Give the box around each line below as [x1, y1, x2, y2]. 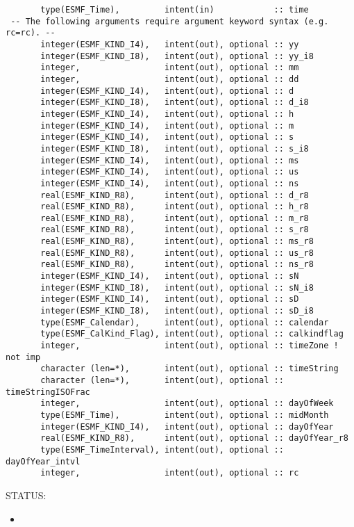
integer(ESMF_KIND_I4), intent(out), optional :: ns [40, 178, 299, 188]
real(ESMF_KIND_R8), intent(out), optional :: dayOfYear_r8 [40, 433, 348, 444]
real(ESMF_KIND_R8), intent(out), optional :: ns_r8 [40, 259, 314, 270]
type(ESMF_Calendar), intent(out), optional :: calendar [40, 317, 329, 327]
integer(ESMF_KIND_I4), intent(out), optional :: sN [40, 271, 299, 282]
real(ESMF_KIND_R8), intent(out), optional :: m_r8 [40, 213, 309, 223]
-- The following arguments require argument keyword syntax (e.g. [10, 16, 329, 26]
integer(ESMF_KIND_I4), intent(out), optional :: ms [40, 155, 299, 165]
